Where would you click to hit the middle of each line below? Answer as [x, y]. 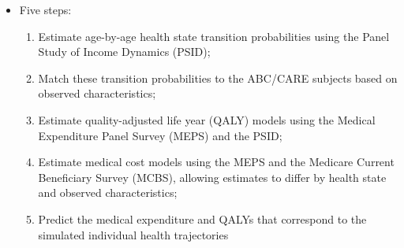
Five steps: [45, 9]
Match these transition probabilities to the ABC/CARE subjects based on [218, 78]
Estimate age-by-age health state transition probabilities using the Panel [214, 36]
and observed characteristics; [108, 192]
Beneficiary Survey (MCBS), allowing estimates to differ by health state [212, 177]
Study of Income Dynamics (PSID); [124, 52]
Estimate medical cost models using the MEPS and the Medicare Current [216, 162]
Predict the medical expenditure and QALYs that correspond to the [202, 218]
